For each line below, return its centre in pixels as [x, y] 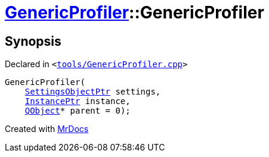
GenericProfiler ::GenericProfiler [134, 12]
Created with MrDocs [47, 129]
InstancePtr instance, [78, 101]
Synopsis [33, 41]
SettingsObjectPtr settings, [93, 92]
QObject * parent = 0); [78, 111]
